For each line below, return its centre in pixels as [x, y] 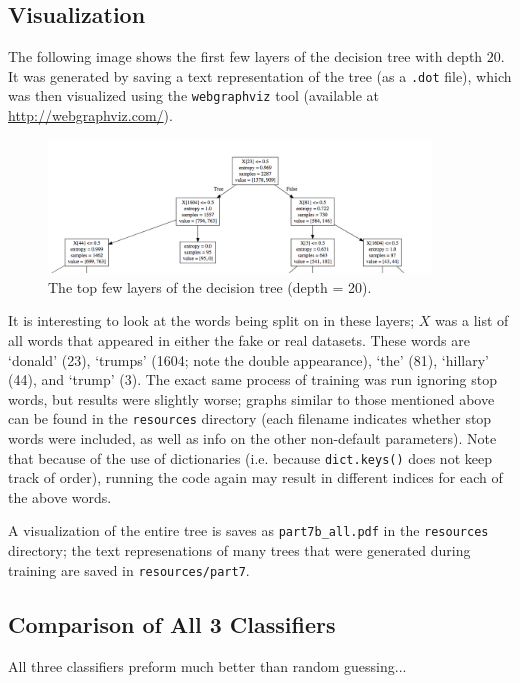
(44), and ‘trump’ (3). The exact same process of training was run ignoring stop [253, 379]
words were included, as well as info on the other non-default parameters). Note [252, 438]
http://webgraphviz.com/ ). [90, 115]
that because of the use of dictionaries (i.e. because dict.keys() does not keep [250, 457]
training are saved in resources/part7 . [129, 569]
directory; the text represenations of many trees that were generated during [239, 550]
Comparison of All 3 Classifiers [172, 623]
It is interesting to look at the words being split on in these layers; [211, 320]
